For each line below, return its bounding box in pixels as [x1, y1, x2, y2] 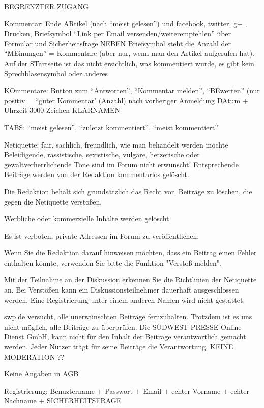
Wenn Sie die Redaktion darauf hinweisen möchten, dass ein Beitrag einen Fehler [4, 247, 257, 258]
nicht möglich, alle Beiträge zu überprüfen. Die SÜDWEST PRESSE [4, 321, 219, 332]
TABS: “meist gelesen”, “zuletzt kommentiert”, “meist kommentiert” [4, 122, 218, 132]
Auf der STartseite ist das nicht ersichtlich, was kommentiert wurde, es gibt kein [4, 57, 254, 68]
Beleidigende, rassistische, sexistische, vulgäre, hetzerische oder [4, 149, 200, 160]
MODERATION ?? [4, 351, 65, 362]
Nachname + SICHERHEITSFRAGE [4, 395, 122, 406]
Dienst [4, 331, 24, 342]
